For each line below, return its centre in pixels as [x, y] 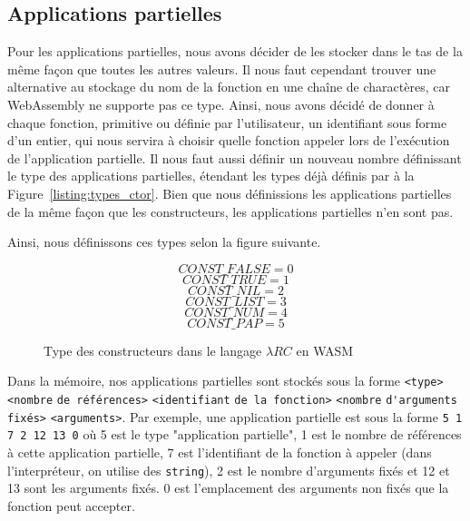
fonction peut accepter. [71, 505]
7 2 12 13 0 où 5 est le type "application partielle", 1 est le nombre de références [235, 434]
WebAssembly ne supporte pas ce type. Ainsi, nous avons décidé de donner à [221, 104]
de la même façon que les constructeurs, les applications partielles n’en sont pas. [230, 211]
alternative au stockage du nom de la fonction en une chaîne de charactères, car [229, 87]
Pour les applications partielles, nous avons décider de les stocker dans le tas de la [235, 51]
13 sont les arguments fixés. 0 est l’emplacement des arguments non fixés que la [228, 488]
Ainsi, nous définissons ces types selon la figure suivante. [164, 242]
